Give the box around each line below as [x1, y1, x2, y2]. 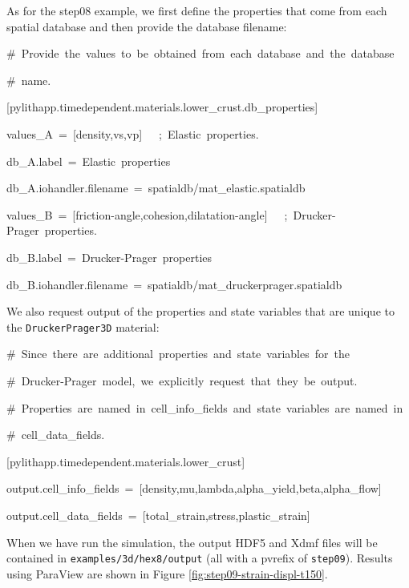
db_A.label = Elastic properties [6, 152, 171, 169]
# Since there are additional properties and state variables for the [6, 345, 350, 362]
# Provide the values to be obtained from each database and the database [6, 45, 395, 62]
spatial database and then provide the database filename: [6, 18, 287, 34]
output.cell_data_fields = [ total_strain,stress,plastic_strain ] [6, 506, 310, 523]
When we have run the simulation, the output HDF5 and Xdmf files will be [6, 534, 378, 550]
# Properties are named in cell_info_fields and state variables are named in [6, 399, 403, 416]
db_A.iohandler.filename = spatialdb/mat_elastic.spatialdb [6, 179, 306, 196]
